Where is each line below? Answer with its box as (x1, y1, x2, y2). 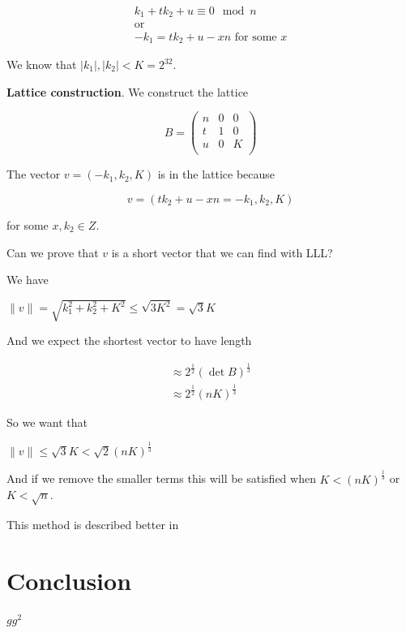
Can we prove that (6, 243, 99, 261)
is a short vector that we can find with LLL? (111, 243, 333, 261)
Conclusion (6, 563, 132, 596)
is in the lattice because (157, 166, 276, 183)
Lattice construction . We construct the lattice (6, 83, 249, 100)
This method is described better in (6, 515, 179, 532)
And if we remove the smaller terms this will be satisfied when (6, 470, 316, 487)
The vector (6, 166, 61, 183)
